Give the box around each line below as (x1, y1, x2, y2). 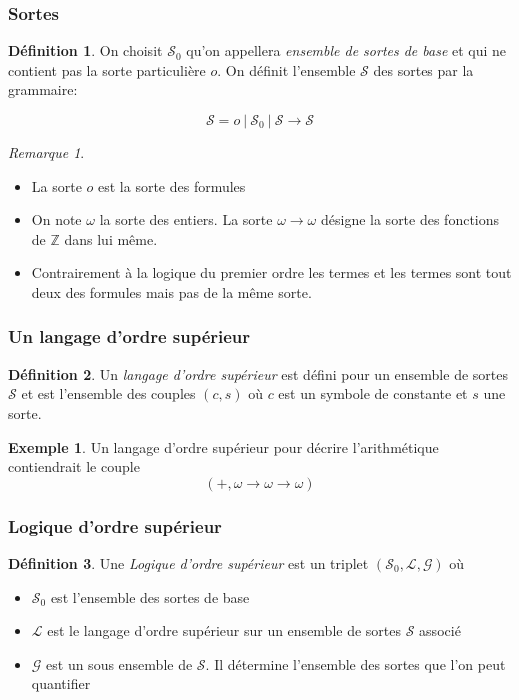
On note (31, 209, 82, 230)
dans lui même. (64, 228, 158, 249)
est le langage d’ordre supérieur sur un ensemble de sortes (47, 620, 402, 641)
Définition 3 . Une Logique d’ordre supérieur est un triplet (8, 552, 369, 573)
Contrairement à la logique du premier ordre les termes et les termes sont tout (31, 262, 512, 283)
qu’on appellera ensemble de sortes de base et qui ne (186, 40, 507, 61)
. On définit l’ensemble (217, 59, 356, 80)
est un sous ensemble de (46, 653, 193, 674)
